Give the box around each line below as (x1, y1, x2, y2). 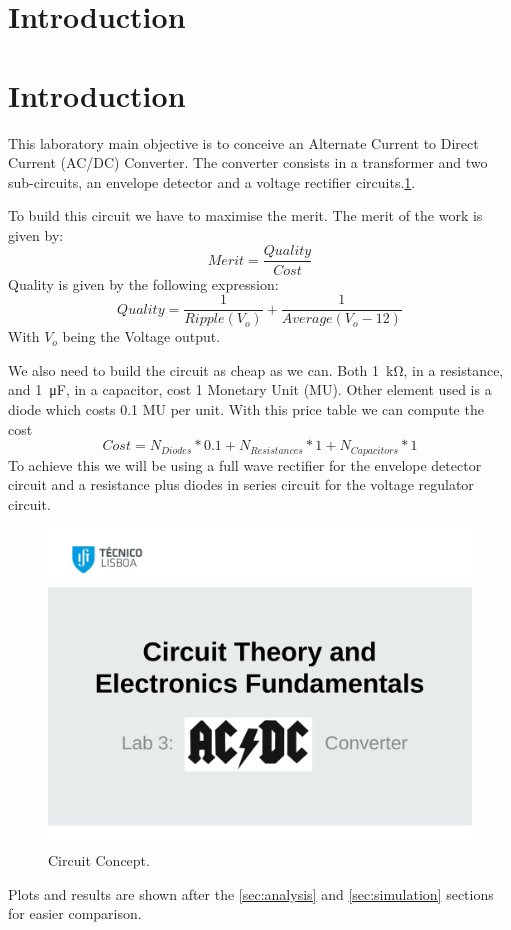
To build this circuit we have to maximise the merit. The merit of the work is (8, 205, 483, 226)
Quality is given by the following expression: (8, 273, 279, 294)
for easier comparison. (8, 903, 142, 924)
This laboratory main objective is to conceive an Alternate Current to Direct (8, 132, 479, 153)
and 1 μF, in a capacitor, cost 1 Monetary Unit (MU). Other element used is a (8, 379, 492, 400)
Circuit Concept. (48, 849, 150, 870)
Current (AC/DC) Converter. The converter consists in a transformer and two (8, 152, 488, 173)
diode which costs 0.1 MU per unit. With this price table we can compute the (8, 398, 484, 419)
